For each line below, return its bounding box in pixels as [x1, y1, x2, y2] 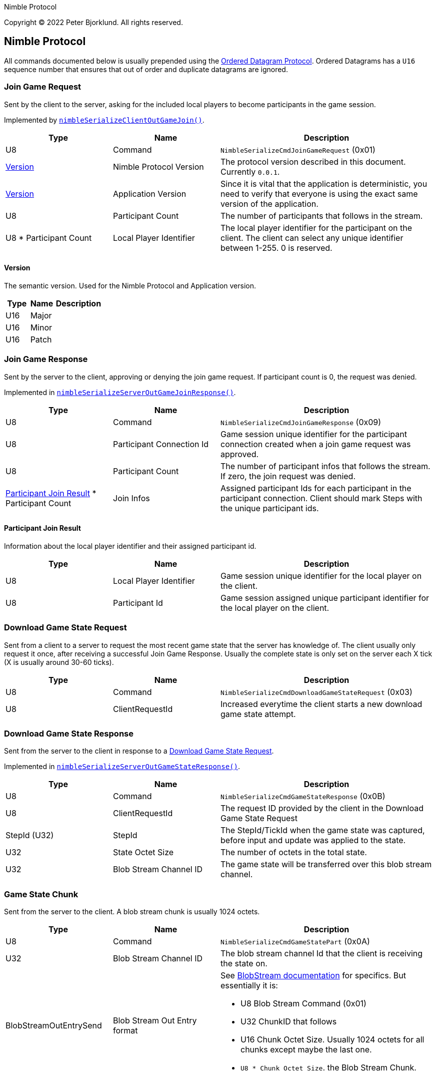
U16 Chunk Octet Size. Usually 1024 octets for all [240, 1034, 424, 1045]
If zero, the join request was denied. [220, 471, 355, 481]
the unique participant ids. [220, 503, 319, 513]
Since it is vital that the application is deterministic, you [220, 178, 427, 189]
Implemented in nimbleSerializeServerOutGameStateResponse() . [4, 762, 240, 771]
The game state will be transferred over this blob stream [220, 859, 432, 870]
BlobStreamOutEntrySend [5, 1020, 102, 1031]
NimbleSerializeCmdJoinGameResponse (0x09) [220, 417, 381, 427]
